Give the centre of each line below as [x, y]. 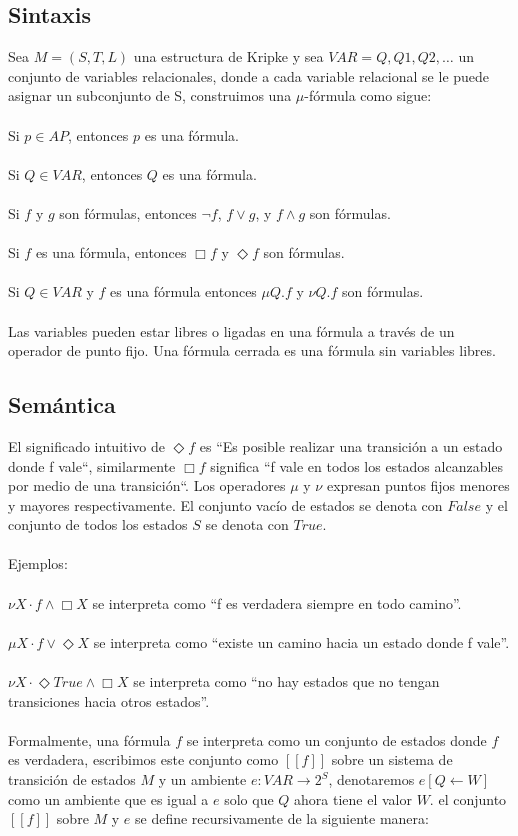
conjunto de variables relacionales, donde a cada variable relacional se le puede [249, 75]
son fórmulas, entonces [128, 212]
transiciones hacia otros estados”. [109, 700]
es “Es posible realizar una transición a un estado [351, 445]
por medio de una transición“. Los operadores [147, 485]
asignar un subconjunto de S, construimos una [150, 95]
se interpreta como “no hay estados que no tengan [286, 681]
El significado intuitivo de [87, 445]
